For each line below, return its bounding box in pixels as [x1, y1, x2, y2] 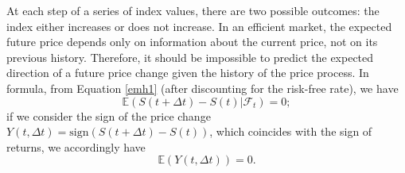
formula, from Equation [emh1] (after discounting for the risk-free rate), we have [6, 79, 399, 96]
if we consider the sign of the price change [6, 107, 211, 124]
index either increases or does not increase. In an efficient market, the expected [6, 17, 392, 34]
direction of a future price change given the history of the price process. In [6, 64, 369, 81]
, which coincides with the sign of [209, 123, 372, 140]
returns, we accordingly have [6, 138, 146, 155]
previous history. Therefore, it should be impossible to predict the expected [6, 48, 374, 65]
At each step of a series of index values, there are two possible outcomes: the [6, 2, 380, 18]
